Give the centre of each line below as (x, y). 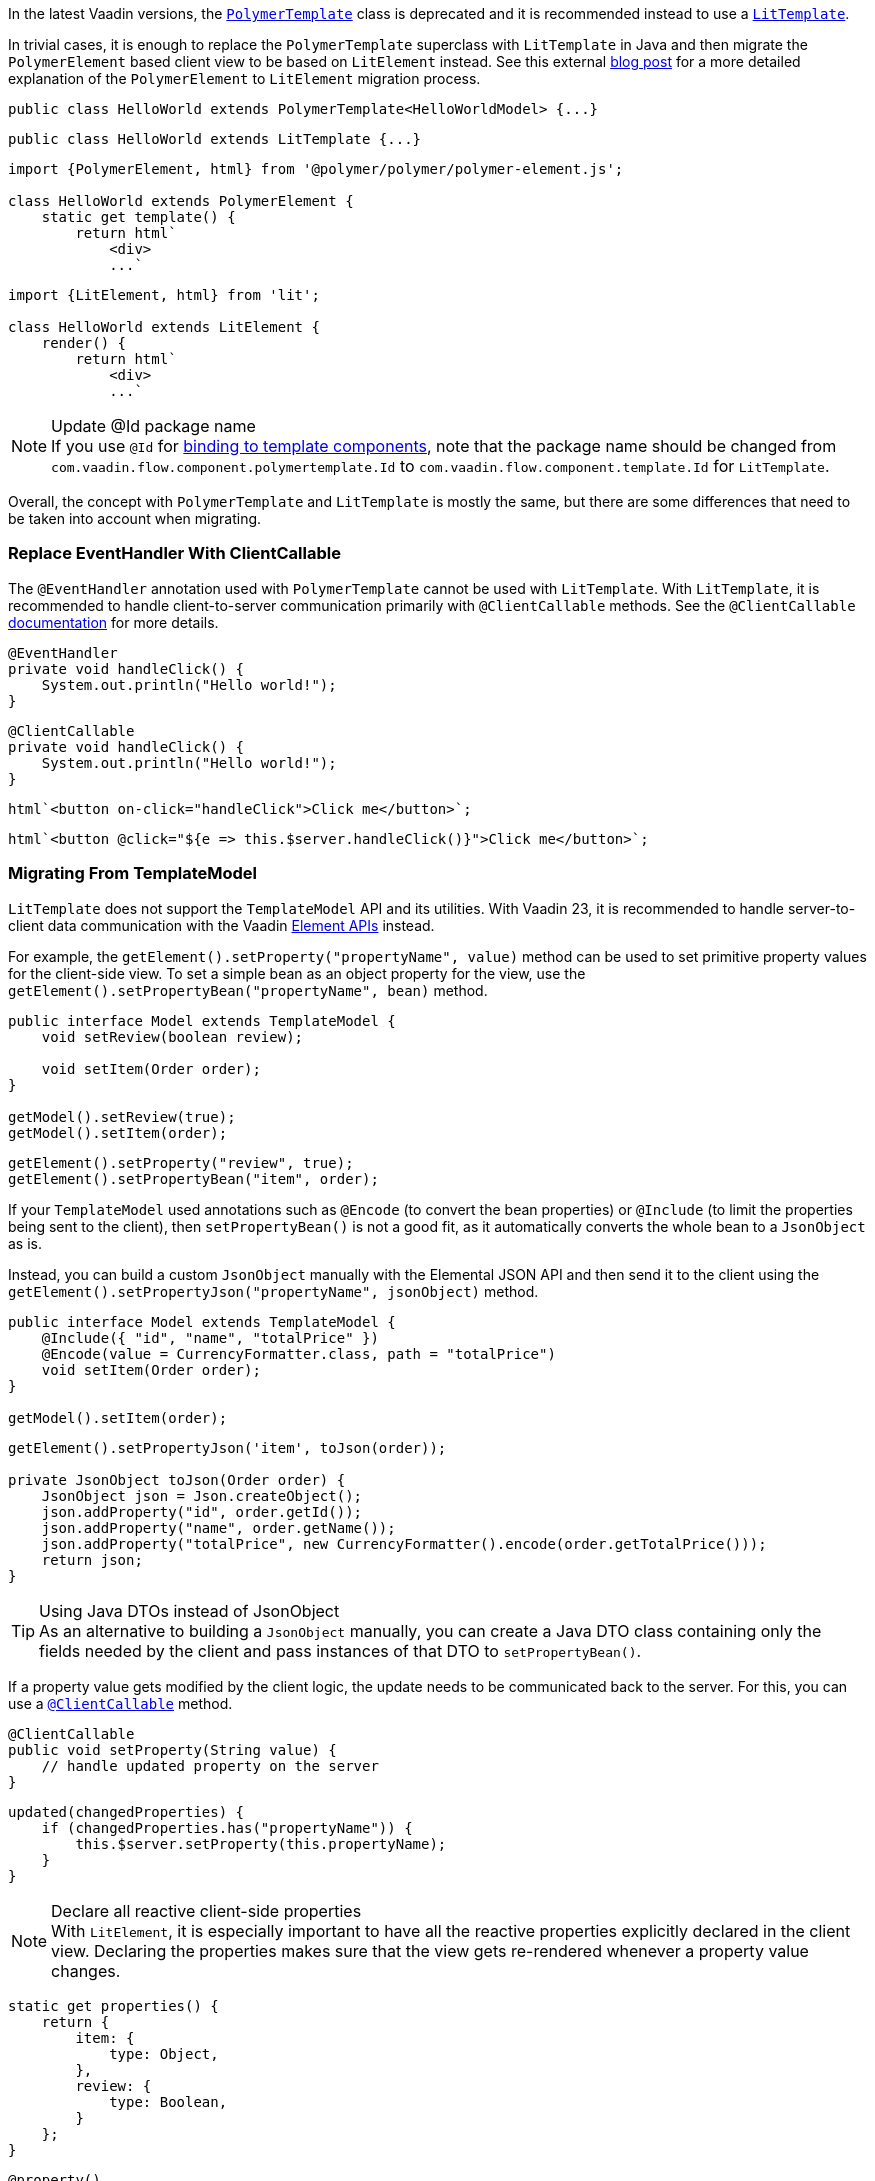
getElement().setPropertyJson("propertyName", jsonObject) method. (273, 1291)
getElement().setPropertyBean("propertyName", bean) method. (248, 990)
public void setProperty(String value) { (172, 1749)
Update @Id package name (153, 426)
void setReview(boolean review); (172, 1036)
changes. (86, 1970)
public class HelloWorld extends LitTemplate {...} (215, 139)
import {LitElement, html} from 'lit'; (164, 295)
